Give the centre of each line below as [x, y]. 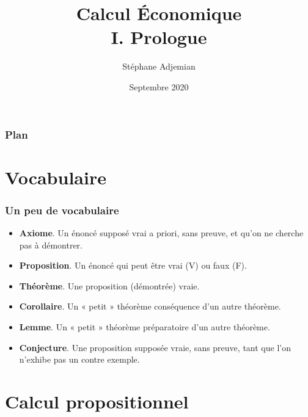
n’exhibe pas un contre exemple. [79, 359]
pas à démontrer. [51, 245]
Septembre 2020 [159, 86]
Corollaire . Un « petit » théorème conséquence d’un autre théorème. [150, 306]
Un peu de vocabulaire [62, 210]
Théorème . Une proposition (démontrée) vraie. [109, 285]
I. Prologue [159, 37]
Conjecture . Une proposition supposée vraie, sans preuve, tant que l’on [155, 347]
